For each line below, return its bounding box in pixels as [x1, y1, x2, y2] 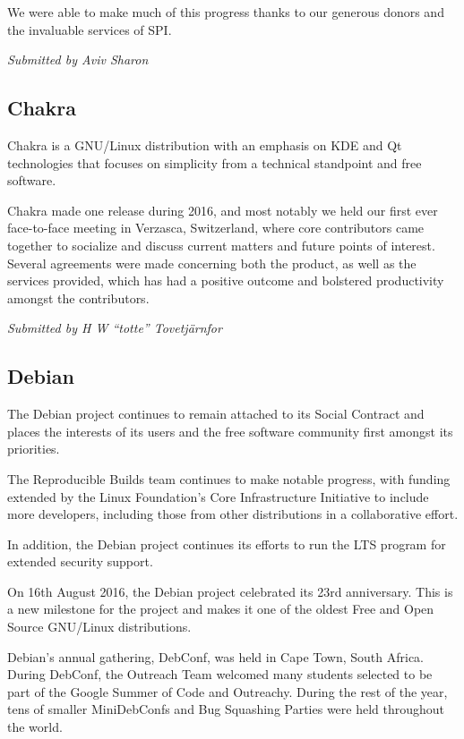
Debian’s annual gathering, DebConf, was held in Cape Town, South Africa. [7, 647, 425, 666]
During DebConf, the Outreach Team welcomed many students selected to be [7, 665, 433, 684]
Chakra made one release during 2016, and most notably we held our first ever [7, 200, 438, 219]
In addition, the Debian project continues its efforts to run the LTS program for [7, 534, 446, 553]
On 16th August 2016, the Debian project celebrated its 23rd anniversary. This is [7, 582, 453, 600]
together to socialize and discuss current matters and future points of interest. [7, 235, 435, 254]
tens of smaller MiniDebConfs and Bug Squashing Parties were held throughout [7, 700, 445, 718]
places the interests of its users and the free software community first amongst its [7, 421, 453, 440]
